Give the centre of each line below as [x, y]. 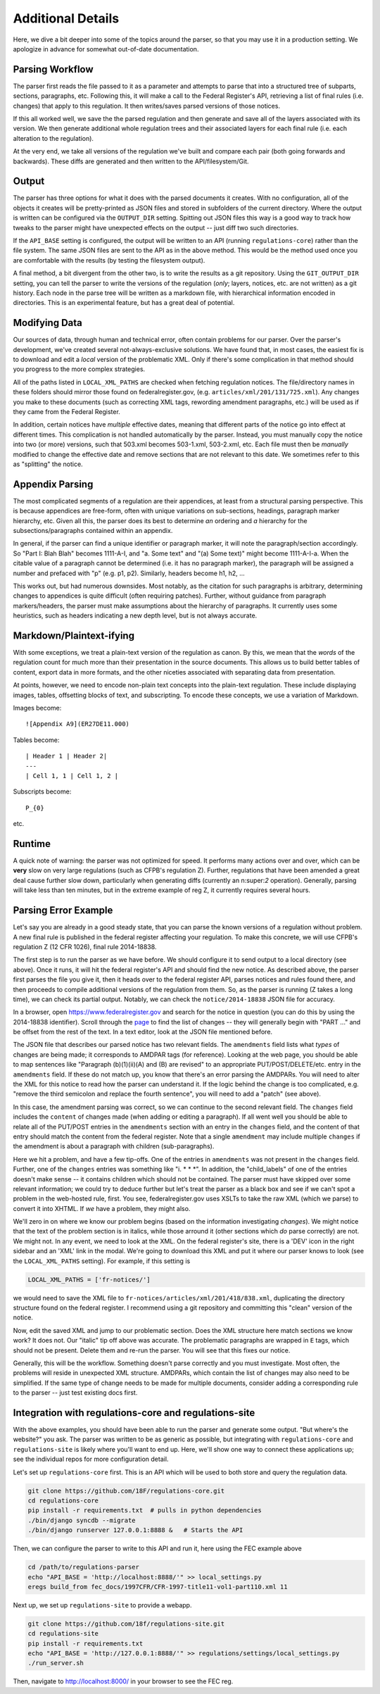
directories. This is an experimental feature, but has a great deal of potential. [124, 303]
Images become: [37, 708]
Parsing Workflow [53, 69]
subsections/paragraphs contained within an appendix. [93, 531]
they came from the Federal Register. [67, 412]
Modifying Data [47, 323]
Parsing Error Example [63, 911]
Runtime [32, 844]
